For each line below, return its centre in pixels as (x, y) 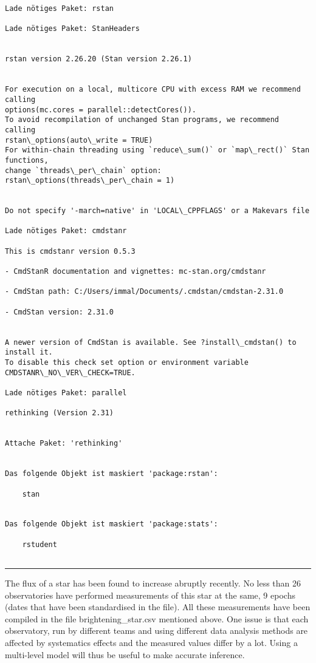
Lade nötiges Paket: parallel (66, 393)
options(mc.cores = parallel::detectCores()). (101, 110)
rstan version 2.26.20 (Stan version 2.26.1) (98, 59)
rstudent (39, 544)
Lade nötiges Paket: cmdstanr (66, 231)
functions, (27, 160)
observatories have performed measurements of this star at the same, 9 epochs (150, 595)
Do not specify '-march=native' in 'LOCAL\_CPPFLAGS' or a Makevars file (157, 211)
